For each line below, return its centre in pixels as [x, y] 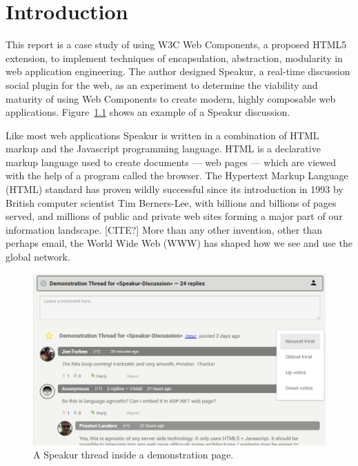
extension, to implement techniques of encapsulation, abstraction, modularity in [174, 58]
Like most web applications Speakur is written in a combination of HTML [162, 135]
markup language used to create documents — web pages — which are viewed [171, 162]
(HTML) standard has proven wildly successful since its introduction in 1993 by [175, 189]
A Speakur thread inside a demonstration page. [133, 455]
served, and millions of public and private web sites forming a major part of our [174, 216]
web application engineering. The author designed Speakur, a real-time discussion [178, 71]
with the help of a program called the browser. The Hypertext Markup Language [177, 175]
